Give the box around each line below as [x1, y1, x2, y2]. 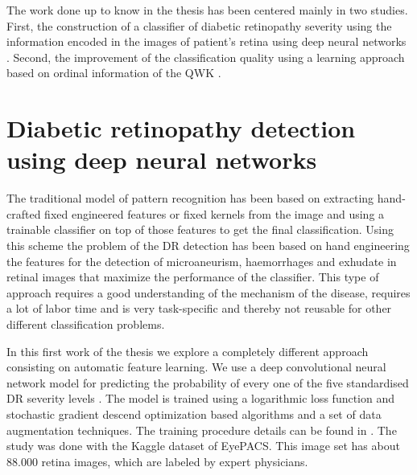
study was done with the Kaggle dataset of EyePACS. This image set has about [6, 437, 400, 454]
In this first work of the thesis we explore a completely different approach [6, 342, 369, 359]
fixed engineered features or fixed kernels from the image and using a [44, 205, 385, 222]
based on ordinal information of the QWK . [6, 64, 221, 81]
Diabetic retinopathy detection [6, 112, 356, 145]
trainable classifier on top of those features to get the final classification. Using [6, 221, 394, 238]
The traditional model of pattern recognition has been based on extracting [6, 190, 374, 207]
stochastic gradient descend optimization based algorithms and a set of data [6, 406, 382, 422]
